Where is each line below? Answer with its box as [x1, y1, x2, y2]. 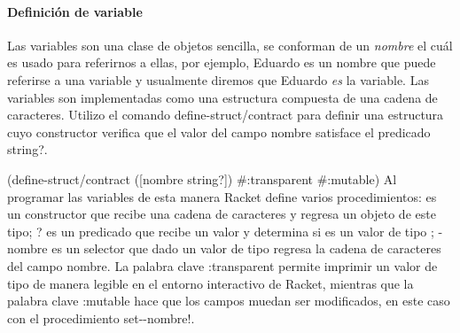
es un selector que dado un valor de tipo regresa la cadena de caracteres [51, 239, 441, 258]
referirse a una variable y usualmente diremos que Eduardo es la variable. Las [7, 70, 429, 89]
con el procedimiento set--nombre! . [7, 308, 195, 327]
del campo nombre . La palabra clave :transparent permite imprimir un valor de [7, 256, 438, 275]
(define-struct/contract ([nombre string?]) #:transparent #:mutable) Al [7, 169, 397, 188]
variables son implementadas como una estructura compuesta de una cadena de [7, 88, 438, 106]
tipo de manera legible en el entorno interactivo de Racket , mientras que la [7, 274, 414, 292]
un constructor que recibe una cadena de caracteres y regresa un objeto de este [7, 205, 436, 223]
